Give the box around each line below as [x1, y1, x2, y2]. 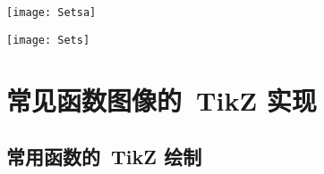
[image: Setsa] [6, 6, 97, 19]
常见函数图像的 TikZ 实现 [6, 81, 317, 118]
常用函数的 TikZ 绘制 [6, 143, 202, 170]
